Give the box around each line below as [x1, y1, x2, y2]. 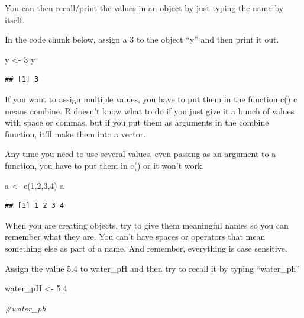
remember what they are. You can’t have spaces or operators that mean [5, 230, 266, 243]
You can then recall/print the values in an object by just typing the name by [5, 2, 284, 14]
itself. [5, 13, 25, 25]
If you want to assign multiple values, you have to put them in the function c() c [5, 92, 297, 105]
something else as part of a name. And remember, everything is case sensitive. [5, 242, 287, 254]
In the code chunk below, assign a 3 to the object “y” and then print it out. [5, 33, 279, 46]
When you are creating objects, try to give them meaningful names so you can [5, 219, 289, 231]
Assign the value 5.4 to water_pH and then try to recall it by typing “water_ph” [5, 262, 300, 274]
